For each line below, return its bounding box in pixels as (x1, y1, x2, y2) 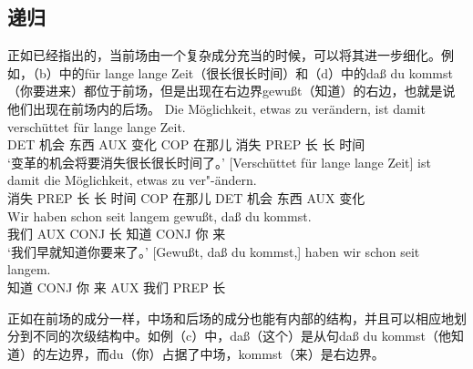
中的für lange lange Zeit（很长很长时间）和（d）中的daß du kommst (58, 63, 453, 82)
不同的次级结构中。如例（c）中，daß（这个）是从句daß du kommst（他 (32, 326, 451, 345)
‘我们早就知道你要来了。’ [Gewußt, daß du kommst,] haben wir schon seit (7, 241, 420, 261)
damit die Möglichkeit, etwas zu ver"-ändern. (7, 170, 257, 190)
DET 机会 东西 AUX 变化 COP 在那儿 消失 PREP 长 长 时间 (7, 135, 365, 154)
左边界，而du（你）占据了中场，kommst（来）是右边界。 (45, 343, 385, 363)
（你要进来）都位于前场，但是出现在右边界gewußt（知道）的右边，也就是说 (7, 81, 456, 100)
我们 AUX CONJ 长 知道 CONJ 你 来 (7, 224, 226, 243)
